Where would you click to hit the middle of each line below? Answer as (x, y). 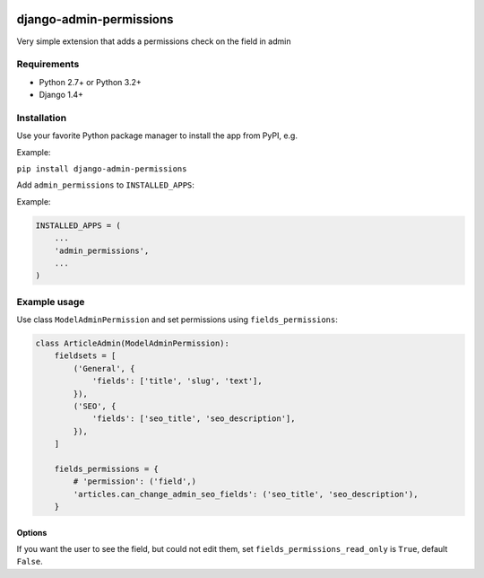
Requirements (48, 65)
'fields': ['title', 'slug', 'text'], (177, 381)
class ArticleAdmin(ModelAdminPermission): (133, 344)
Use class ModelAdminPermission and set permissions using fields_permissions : (177, 320)
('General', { (104, 368)
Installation (42, 118)
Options (32, 532)
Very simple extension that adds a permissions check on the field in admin (154, 41)
